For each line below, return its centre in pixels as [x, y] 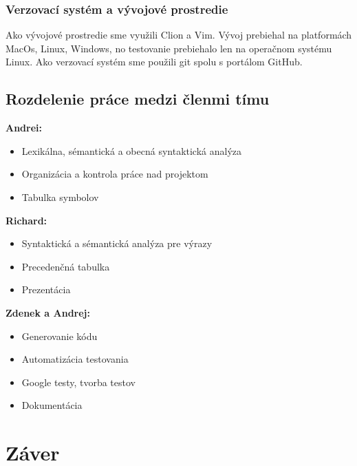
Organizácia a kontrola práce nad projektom [115, 174]
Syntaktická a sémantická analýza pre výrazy [117, 243]
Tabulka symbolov [60, 197]
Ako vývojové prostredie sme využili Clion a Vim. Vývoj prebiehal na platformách [179, 35]
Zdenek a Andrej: [48, 312]
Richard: [26, 220]
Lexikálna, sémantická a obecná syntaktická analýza [132, 150]
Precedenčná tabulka [66, 266]
